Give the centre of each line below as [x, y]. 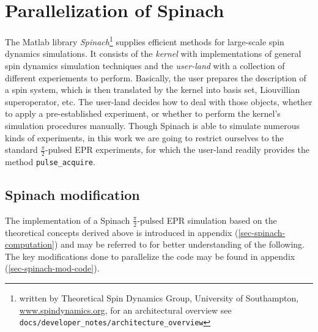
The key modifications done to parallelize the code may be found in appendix [150, 256]
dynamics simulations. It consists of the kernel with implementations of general [153, 53]
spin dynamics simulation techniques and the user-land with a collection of [145, 65]
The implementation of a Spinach [68, 220]
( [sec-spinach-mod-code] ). [52, 268]
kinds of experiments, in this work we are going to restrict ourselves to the [144, 137]
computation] [30, 244]
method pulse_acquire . [50, 161]
